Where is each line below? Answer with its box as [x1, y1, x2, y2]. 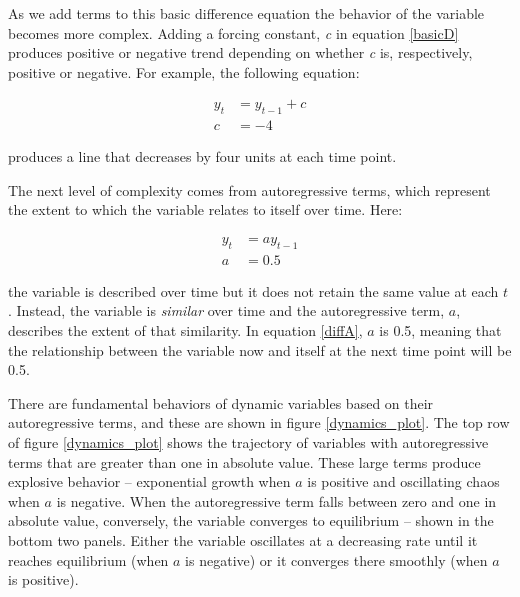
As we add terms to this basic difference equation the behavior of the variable [8, 3, 485, 23]
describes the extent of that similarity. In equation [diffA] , [8, 320, 363, 341]
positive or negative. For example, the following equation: [8, 61, 360, 82]
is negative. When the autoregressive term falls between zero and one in [56, 490, 497, 511]
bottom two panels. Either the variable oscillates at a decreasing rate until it [8, 530, 478, 550]
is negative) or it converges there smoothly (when [185, 549, 488, 570]
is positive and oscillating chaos [307, 471, 500, 492]
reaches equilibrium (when [8, 549, 169, 570]
